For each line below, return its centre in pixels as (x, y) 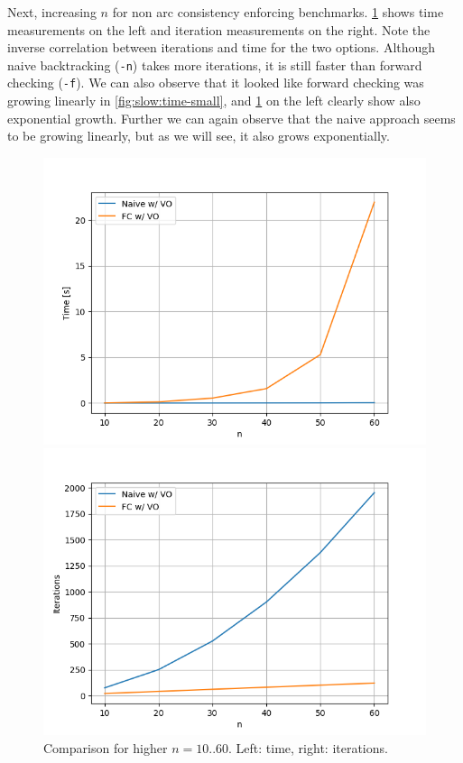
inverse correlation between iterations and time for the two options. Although (222, 47)
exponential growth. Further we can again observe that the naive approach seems (231, 118)
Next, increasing (52, 12)
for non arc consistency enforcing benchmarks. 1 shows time (278, 12)
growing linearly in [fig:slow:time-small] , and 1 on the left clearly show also (214, 101)
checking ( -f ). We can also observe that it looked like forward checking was (216, 83)
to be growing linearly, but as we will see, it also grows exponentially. (199, 136)
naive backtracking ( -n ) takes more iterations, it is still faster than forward (215, 64)
